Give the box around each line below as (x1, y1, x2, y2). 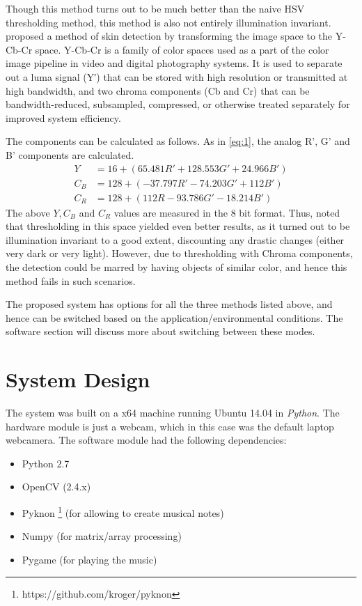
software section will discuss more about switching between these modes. (6, 324, 315, 339)
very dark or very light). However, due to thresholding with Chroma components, (6, 246, 353, 261)
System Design (6, 365, 150, 394)
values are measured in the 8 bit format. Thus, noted (113, 205, 340, 219)
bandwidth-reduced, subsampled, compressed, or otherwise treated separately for (6, 97, 350, 111)
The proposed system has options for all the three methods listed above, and (6, 297, 333, 311)
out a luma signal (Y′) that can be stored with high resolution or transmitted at (6, 69, 348, 84)
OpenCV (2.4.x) (22, 479, 91, 494)
